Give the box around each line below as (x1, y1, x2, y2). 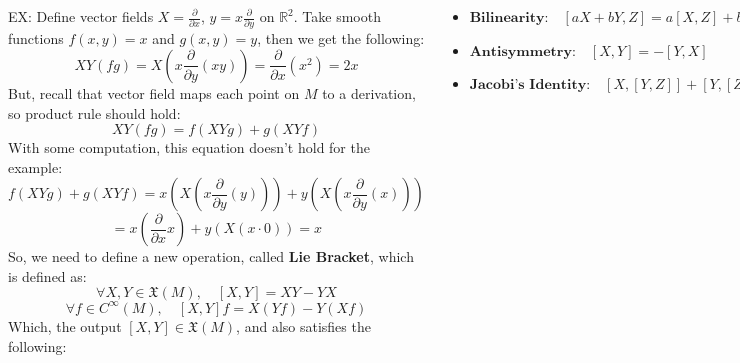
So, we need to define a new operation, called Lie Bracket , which (8, 246, 414, 267)
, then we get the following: (257, 28, 425, 49)
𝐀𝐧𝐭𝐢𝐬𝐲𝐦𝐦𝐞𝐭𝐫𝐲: (469, 44, 576, 59)
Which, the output (8, 315, 122, 336)
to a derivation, (322, 82, 416, 103)
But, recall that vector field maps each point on (8, 82, 300, 103)
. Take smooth (293, 6, 381, 26)
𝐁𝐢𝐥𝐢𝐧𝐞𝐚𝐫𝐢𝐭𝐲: (469, 11, 549, 25)
